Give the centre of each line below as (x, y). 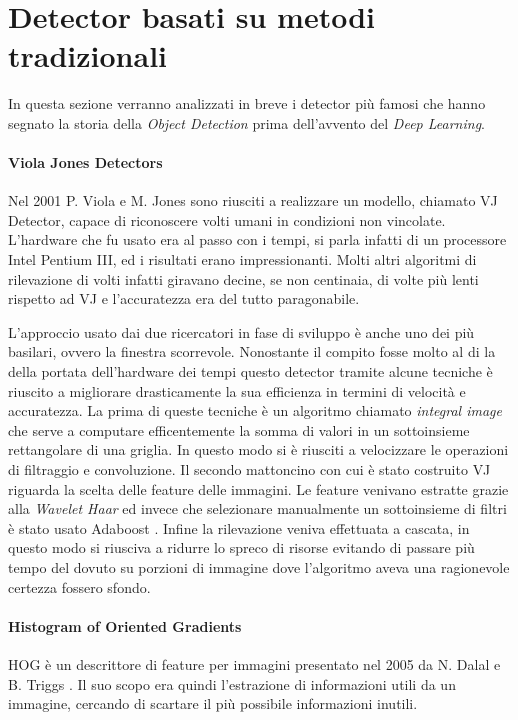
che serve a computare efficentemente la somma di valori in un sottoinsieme (239, 429)
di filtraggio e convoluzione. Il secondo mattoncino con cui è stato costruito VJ (249, 469)
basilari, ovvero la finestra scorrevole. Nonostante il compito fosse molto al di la (252, 351)
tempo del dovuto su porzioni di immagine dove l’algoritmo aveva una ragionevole (259, 566)
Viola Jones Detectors (85, 162)
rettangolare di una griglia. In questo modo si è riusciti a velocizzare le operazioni (258, 449)
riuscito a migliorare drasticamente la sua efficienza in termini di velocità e (237, 390)
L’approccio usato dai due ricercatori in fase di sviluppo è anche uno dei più (241, 331)
